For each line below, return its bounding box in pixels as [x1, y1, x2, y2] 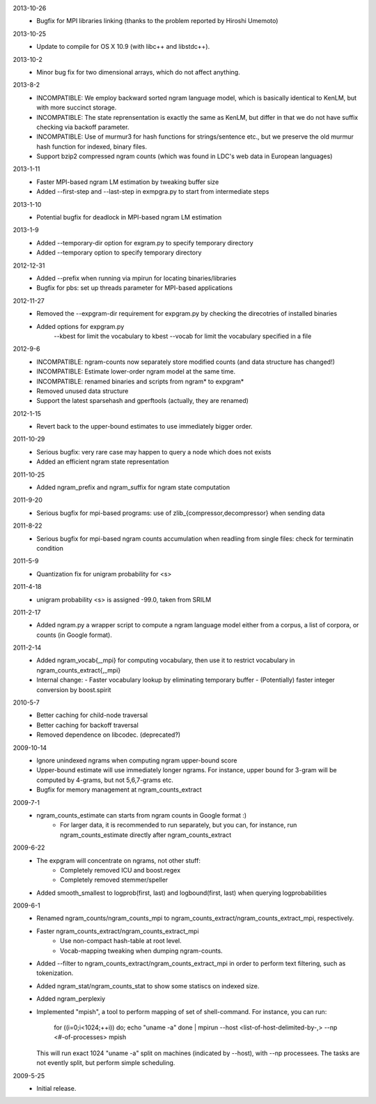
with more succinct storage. [36, 103, 117, 112]
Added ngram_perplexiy [36, 995, 106, 1003]
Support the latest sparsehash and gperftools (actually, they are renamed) [36, 397, 249, 405]
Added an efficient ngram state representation [36, 457, 169, 466]
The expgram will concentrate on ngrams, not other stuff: [36, 856, 201, 864]
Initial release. [36, 1084, 77, 1092]
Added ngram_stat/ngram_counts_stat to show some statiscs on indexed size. [36, 981, 260, 990]
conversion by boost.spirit [36, 685, 111, 693]
